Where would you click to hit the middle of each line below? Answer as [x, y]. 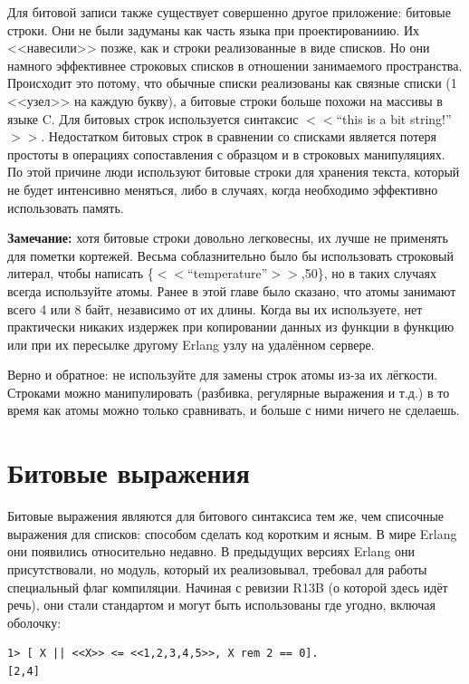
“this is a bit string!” [394, 118]
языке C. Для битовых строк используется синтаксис [153, 118]
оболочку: [34, 622]
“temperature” [228, 273]
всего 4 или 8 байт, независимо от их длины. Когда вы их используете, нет [215, 308]
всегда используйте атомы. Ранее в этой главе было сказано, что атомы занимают [232, 290]
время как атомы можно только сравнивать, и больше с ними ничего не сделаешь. [234, 410]
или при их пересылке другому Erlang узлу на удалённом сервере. [191, 344]
